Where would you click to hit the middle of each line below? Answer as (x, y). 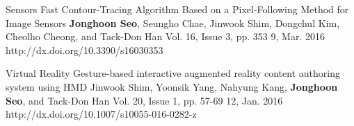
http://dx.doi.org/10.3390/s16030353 (85, 49)
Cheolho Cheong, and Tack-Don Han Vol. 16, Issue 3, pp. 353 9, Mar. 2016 (165, 36)
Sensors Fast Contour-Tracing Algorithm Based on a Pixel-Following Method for (177, 9)
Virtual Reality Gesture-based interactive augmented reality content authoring (173, 73)
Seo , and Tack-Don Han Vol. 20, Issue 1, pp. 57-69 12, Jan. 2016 (144, 100)
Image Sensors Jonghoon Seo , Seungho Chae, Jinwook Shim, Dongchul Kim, (173, 22)
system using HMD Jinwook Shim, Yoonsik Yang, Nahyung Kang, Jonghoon (172, 86)
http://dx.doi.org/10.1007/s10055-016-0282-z (101, 114)
